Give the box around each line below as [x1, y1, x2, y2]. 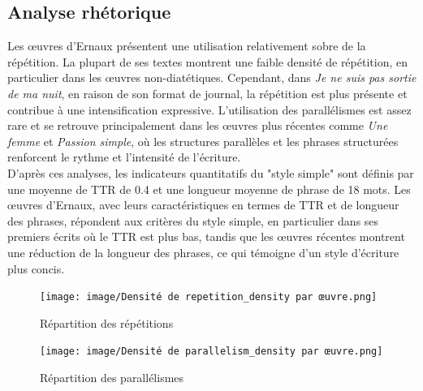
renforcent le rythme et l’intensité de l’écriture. [7, 148, 241, 165]
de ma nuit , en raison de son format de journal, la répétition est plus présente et [7, 84, 408, 101]
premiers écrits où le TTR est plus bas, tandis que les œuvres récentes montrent [7, 228, 405, 245]
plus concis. [7, 260, 65, 277]
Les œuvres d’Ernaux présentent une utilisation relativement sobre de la [7, 37, 366, 54]
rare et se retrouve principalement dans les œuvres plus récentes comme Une [7, 117, 388, 134]
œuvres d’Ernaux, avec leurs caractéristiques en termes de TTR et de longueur [7, 196, 399, 213]
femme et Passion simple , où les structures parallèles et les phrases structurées [7, 132, 399, 149]
